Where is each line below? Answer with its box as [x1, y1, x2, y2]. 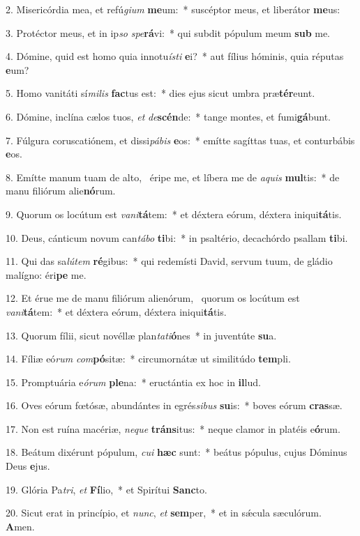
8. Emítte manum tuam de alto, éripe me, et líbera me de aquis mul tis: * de [6, 169, 340, 184]
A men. [6, 519, 35, 533]
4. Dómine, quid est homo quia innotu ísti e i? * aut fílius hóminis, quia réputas [6, 49, 344, 63]
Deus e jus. [6, 459, 50, 473]
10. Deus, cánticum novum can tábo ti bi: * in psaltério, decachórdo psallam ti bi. [6, 230, 348, 245]
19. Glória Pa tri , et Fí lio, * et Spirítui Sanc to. [6, 482, 207, 496]
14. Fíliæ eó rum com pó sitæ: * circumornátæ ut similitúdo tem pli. [6, 351, 291, 366]
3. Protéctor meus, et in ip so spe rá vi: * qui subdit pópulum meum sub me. [6, 25, 331, 40]
